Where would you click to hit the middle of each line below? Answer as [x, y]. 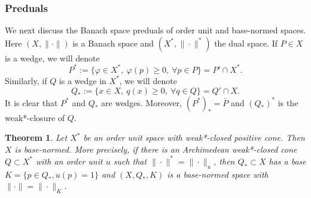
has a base [287, 161]
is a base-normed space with [218, 174]
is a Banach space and [113, 43]
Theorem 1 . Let [36, 137]
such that [130, 161]
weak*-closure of [35, 117]
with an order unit [69, 161]
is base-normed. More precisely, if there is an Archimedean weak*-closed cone [156, 149]
